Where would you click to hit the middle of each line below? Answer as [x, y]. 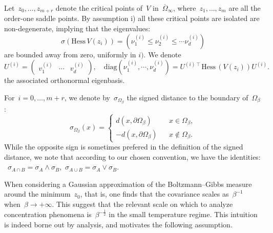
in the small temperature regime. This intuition [183, 214]
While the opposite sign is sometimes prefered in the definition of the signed [124, 147]
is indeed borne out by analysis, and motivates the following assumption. [118, 224]
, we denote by [87, 97]
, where [185, 8]
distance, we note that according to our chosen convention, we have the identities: [132, 156]
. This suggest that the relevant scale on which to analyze [142, 204]
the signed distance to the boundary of [187, 97]
